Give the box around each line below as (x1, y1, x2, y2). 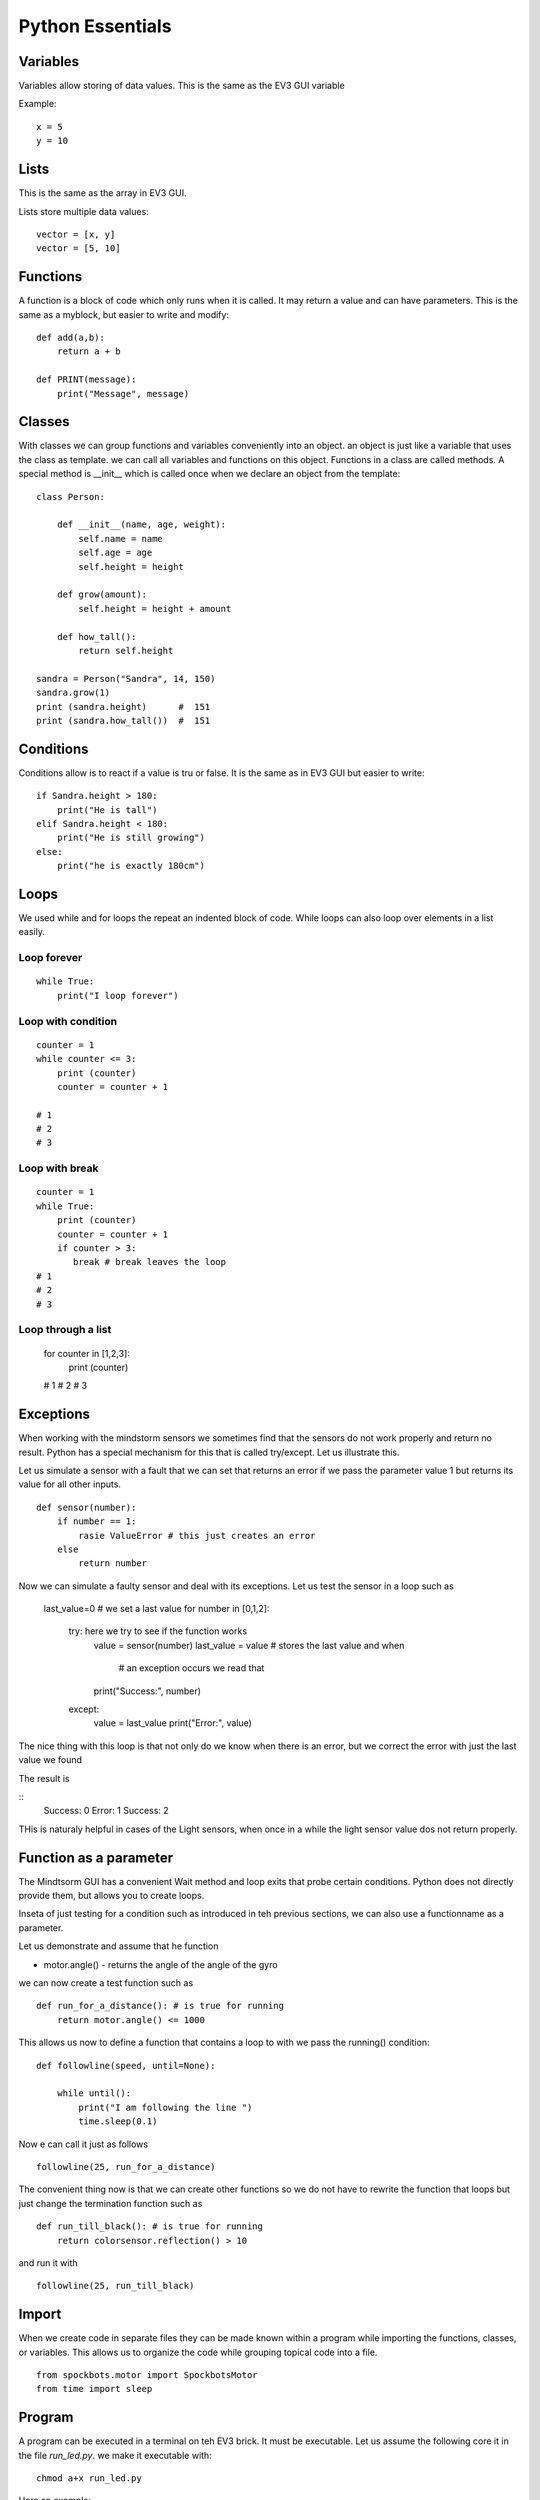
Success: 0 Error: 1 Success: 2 (43, 1805, 169, 1817)
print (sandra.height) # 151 (36, 701, 211, 712)
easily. (18, 926, 45, 938)
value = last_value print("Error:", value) (93, 1717, 252, 1729)
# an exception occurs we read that (118, 1662, 265, 1674)
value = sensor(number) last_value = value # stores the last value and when (93, 1639, 405, 1651)
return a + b (56, 346, 121, 357)
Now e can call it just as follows (18, 2138, 149, 2150)
